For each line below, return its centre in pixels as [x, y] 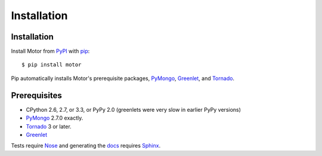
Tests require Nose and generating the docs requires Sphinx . [86, 146]
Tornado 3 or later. [49, 126]
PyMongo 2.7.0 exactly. [55, 118]
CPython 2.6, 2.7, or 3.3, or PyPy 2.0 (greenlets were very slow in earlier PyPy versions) [134, 109]
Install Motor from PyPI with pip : [50, 51]
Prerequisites [36, 95]
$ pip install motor [52, 65]
